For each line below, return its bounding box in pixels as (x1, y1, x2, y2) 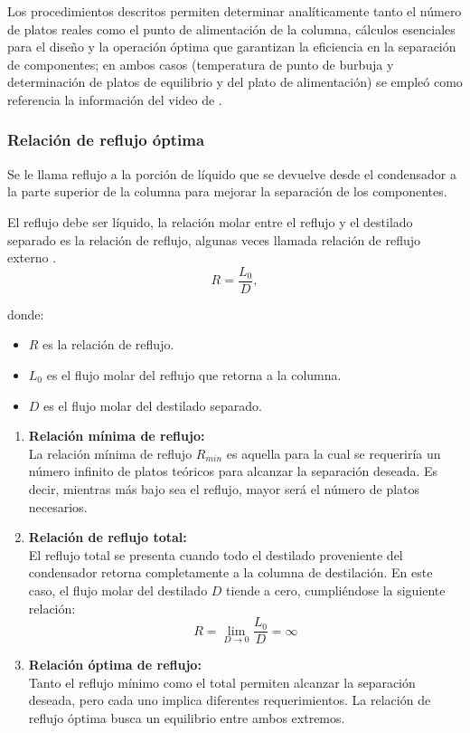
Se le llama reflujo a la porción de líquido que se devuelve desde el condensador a (7, 164, 456, 183)
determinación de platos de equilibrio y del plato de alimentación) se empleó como (7, 72, 463, 91)
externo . (7, 248, 57, 267)
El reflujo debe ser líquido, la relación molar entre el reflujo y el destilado (7, 212, 413, 231)
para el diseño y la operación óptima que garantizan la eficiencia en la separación (7, 37, 456, 56)
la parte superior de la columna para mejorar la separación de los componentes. (7, 182, 447, 201)
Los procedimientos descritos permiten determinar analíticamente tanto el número (7, 2, 462, 20)
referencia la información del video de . (7, 90, 222, 109)
